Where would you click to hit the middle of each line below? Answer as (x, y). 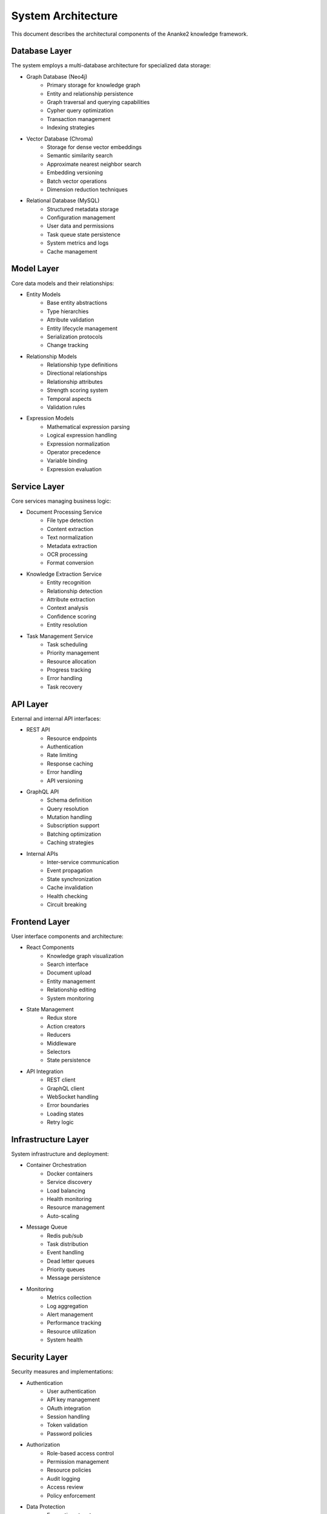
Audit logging (64, 1478)
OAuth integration (69, 1408)
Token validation (67, 1425)
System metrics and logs (78, 243)
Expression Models (50, 418)
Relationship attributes (75, 382)
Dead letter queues (71, 1261)
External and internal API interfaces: (56, 718)
